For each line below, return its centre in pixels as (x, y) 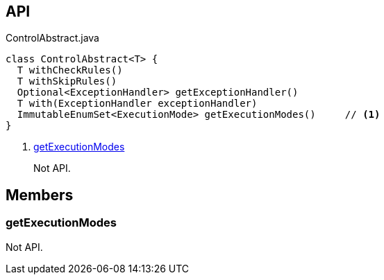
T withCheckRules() (70, 70)
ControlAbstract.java (52, 38)
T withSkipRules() (67, 81)
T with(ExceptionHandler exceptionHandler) (137, 104)
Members (40, 195)
